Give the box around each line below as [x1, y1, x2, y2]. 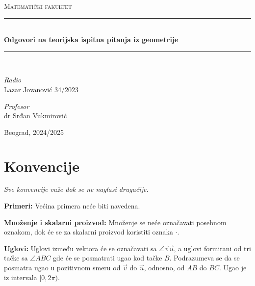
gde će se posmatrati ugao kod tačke [53, 253, 162, 263]
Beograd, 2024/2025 [4, 127, 64, 137]
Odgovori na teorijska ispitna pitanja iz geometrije [4, 34, 178, 45]
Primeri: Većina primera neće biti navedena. [4, 201, 140, 211]
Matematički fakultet [4, 1, 72, 11]
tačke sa [4, 253, 28, 263]
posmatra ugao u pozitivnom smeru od [4, 262, 121, 273]
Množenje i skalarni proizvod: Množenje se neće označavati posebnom [4, 217, 227, 227]
